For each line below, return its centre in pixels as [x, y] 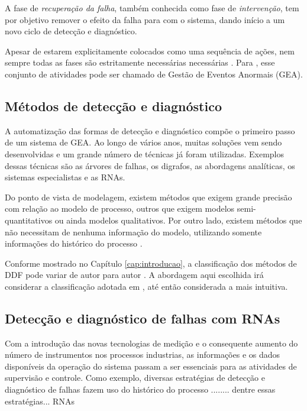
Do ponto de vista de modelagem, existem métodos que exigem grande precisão [148, 197]
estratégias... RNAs [40, 401]
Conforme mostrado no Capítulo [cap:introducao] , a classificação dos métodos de [151, 263]
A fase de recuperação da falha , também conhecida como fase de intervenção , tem [152, 8]
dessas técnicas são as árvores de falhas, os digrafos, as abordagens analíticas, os [150, 165]
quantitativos [29, 220]
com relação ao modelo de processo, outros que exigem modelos [120, 208]
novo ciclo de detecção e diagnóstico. [71, 31]
